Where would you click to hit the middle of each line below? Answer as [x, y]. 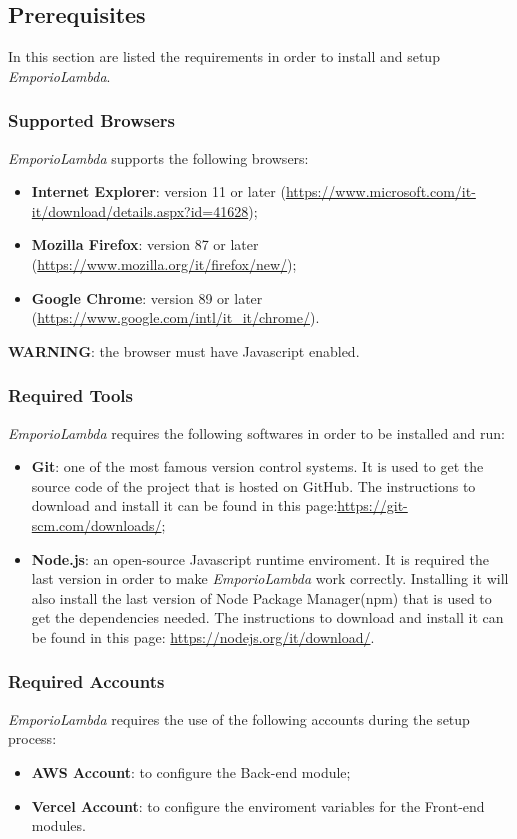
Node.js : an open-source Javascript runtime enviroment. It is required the [260, 558]
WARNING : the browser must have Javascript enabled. [184, 350]
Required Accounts [86, 681]
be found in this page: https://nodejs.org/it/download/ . [203, 636]
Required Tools [70, 395]
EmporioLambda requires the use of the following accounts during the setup [239, 718]
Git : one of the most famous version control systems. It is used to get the [257, 466]
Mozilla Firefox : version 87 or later [145, 244]
